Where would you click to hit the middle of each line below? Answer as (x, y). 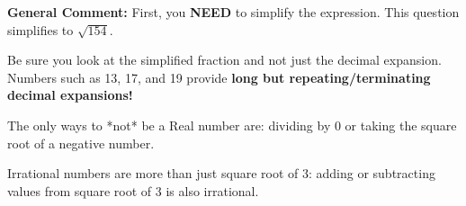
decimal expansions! (70, 95)
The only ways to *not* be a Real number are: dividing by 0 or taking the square (232, 125)
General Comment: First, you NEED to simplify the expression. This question (233, 12)
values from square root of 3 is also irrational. (133, 190)
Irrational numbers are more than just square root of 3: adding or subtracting (221, 173)
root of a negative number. (81, 143)
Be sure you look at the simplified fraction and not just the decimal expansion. (224, 60)
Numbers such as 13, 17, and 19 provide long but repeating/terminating (219, 77)
